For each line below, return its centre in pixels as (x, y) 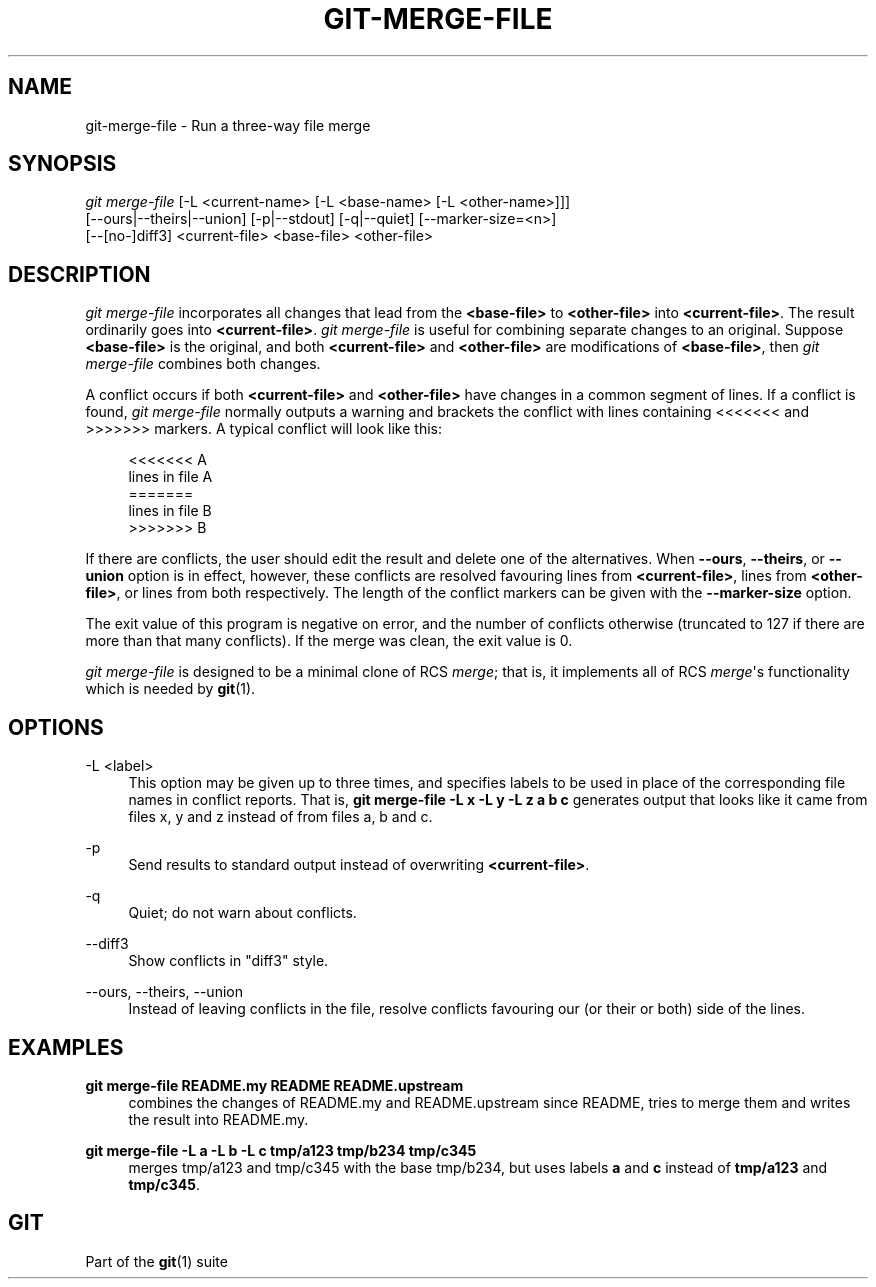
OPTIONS (56, 727)
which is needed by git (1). (170, 689)
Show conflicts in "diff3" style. (228, 961)
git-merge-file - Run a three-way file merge (228, 125)
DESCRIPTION (79, 274)
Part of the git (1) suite (156, 1261)
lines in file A (170, 477)
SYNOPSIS (62, 164)
